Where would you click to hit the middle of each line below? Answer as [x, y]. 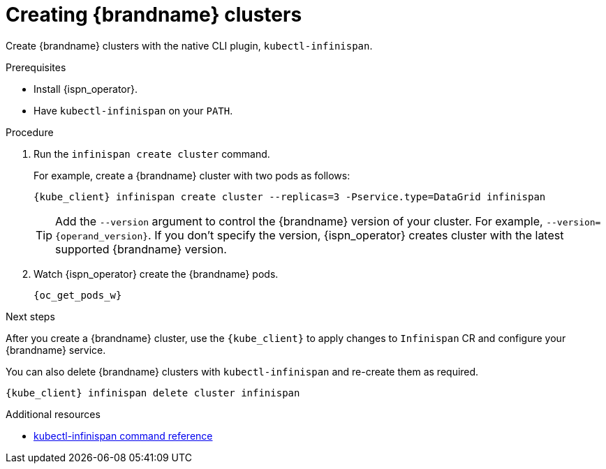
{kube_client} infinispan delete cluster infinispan [153, 393]
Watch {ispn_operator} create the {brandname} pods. [156, 274]
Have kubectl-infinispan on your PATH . [133, 110]
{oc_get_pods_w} [78, 295]
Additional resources [53, 414]
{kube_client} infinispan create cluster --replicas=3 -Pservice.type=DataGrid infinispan [290, 196]
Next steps [30, 316]
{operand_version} [102, 236]
